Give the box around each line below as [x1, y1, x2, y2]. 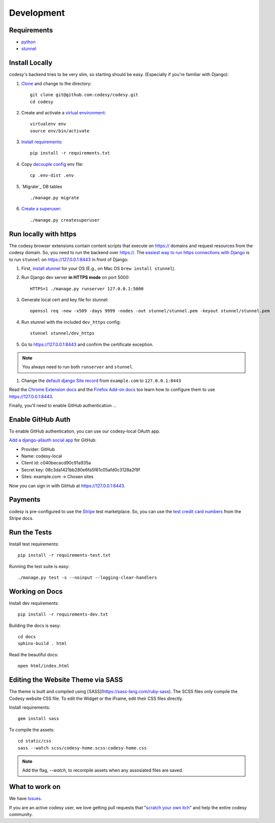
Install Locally [9, 59, 52, 67]
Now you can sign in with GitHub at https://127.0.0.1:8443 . [9, 483, 126, 489]
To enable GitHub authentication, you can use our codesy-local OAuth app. [9, 428, 160, 434]
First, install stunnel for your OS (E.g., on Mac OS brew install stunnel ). [21, 265, 176, 271]
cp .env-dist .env [30, 173, 74, 179]
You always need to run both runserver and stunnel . [22, 364, 134, 370]
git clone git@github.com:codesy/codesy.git [30, 92, 139, 98]
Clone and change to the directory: [21, 80, 92, 86]
